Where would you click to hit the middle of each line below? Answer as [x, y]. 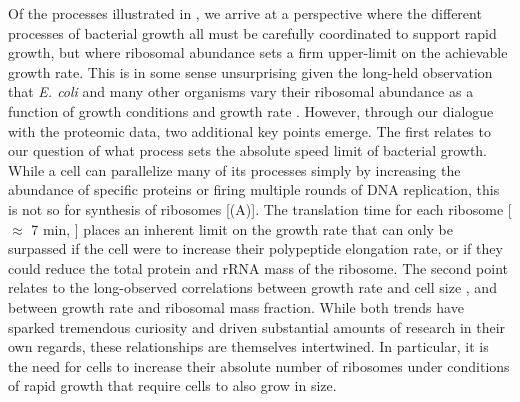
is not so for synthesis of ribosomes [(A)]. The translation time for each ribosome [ [260, 208]
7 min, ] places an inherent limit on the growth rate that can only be [242, 228]
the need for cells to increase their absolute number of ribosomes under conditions [259, 365]
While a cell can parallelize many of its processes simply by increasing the [234, 169]
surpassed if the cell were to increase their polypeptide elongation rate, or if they [255, 248]
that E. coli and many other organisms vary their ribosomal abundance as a [241, 91]
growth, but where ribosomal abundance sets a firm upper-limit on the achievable [258, 52]
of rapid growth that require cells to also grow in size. [172, 385]
